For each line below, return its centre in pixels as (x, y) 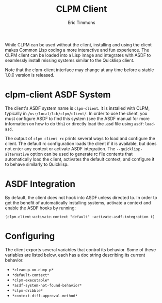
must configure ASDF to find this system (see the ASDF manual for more (77, 119)
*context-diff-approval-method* (45, 296)
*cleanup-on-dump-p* (33, 270)
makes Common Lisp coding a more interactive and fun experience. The (77, 50)
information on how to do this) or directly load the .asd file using (69, 123)
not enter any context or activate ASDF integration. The (60, 149)
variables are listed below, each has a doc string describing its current (75, 255)
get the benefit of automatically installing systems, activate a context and (78, 202)
